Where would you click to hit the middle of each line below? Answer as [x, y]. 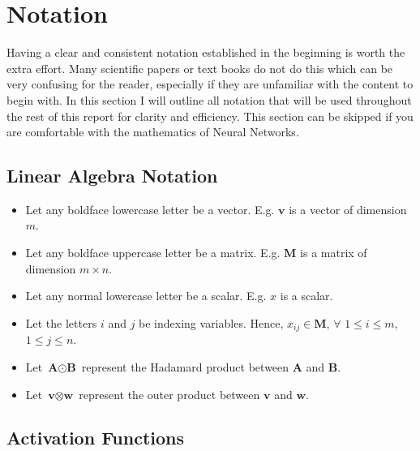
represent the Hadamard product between [185, 366]
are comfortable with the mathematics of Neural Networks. [153, 132]
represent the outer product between [169, 394]
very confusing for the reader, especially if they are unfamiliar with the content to [210, 84]
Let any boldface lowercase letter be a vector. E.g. [150, 209]
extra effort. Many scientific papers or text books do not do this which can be [200, 68]
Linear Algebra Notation [112, 176]
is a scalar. [306, 296]
